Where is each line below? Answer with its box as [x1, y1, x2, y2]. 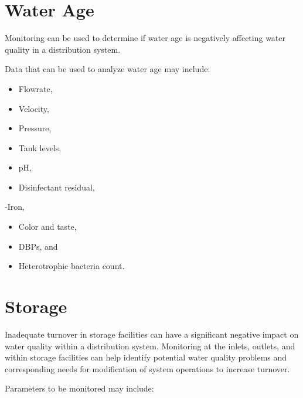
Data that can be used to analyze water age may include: [5, 63, 210, 75]
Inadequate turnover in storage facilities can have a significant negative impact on [5, 328, 299, 340]
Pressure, [18, 122, 52, 134]
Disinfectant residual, [18, 181, 95, 193]
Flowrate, [18, 82, 53, 94]
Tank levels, [18, 141, 62, 154]
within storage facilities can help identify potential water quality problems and [5, 351, 287, 363]
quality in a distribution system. [5, 43, 121, 55]
